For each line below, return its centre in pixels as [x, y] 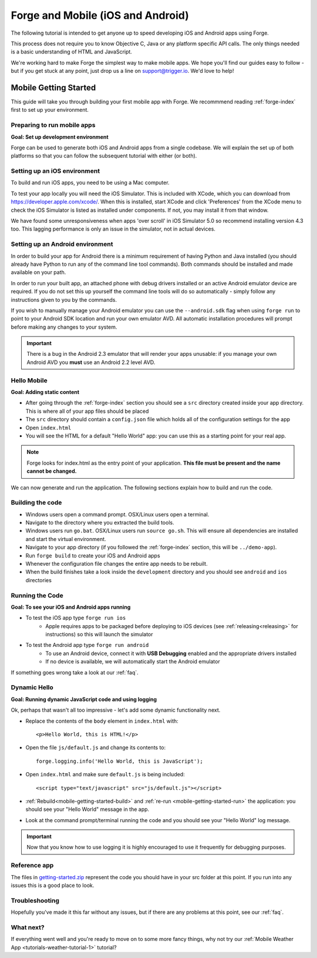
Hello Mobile [29, 380]
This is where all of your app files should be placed [87, 411]
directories [39, 580]
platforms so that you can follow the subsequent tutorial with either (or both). [104, 156]
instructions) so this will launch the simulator [99, 635]
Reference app [32, 866]
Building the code [36, 503]
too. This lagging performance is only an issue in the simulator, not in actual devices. [113, 229]
